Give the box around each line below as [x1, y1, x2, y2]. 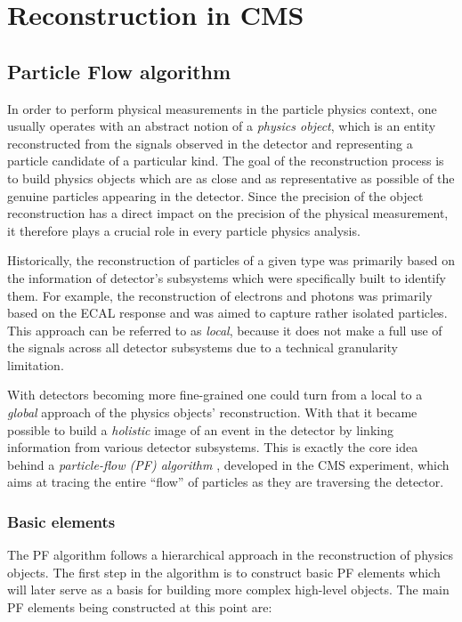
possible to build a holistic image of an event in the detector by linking [7, 420, 393, 439]
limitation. [7, 355, 64, 374]
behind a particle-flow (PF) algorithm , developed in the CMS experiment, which [7, 455, 450, 473]
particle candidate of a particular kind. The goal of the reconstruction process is [7, 151, 444, 170]
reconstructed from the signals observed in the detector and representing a [7, 133, 413, 152]
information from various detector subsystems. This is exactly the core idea [7, 438, 418, 456]
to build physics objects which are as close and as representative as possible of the [7, 168, 455, 187]
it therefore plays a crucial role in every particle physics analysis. [7, 221, 361, 239]
